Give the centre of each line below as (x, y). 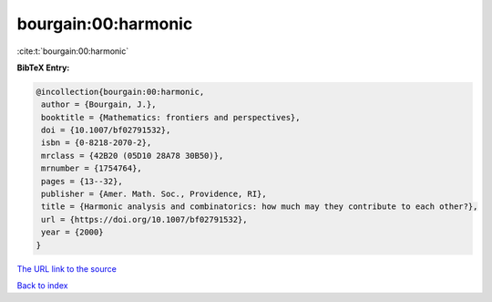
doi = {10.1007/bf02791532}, (106, 130)
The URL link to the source (67, 268)
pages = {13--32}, (82, 181)
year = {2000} (72, 232)
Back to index (42, 285)
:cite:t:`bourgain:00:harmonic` (73, 51)
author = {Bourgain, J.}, (99, 104)
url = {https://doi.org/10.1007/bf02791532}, (144, 219)
